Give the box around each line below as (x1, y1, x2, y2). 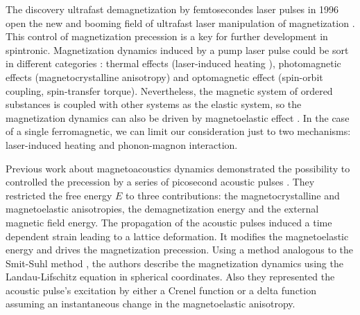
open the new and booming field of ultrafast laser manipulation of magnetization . (6, 15, 355, 30)
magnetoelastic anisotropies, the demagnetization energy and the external (6, 201, 319, 216)
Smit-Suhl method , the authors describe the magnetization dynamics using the (6, 255, 343, 270)
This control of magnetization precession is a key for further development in (6, 29, 328, 44)
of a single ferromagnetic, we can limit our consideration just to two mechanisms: (6, 124, 351, 138)
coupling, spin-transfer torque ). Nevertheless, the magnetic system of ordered (6, 83, 333, 98)
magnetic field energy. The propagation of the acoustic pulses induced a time (6, 215, 332, 229)
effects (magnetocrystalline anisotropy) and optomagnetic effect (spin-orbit (6, 69, 323, 84)
